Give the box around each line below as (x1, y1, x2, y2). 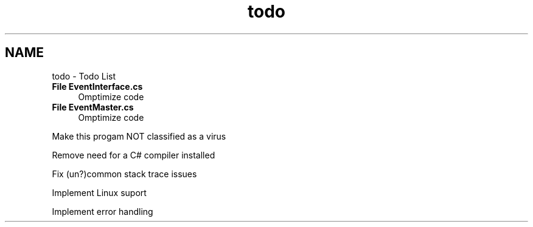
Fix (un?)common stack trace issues (52, 168, 197, 179)
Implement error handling (52, 206, 153, 217)
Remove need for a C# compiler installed (52, 149, 215, 160)
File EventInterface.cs (52, 81, 143, 92)
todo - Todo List (52, 70, 116, 81)
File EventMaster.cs (52, 101, 134, 112)
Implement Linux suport (52, 187, 147, 198)
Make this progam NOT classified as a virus (52, 130, 226, 141)
